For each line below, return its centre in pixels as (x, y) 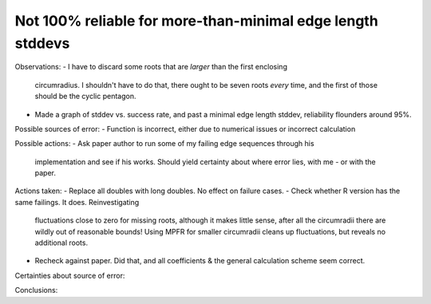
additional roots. (61, 243)
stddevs (42, 43)
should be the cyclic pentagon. (85, 97)
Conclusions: (36, 290)
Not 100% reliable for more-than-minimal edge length (196, 21)
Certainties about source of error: (70, 275)
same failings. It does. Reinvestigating (77, 202)
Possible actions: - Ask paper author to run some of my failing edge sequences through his (164, 144)
